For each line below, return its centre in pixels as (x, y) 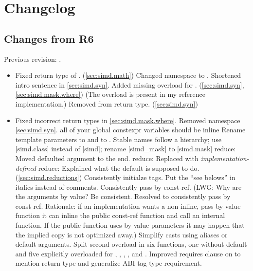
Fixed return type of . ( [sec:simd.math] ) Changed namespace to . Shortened (128, 75)
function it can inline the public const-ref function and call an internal (120, 215)
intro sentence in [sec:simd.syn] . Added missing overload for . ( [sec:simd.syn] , (130, 84)
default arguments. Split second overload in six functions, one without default (131, 244)
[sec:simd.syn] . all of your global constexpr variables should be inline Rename (130, 130)
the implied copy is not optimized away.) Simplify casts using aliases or (121, 234)
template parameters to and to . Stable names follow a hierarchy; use (118, 139)
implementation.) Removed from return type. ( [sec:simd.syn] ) (107, 103)
